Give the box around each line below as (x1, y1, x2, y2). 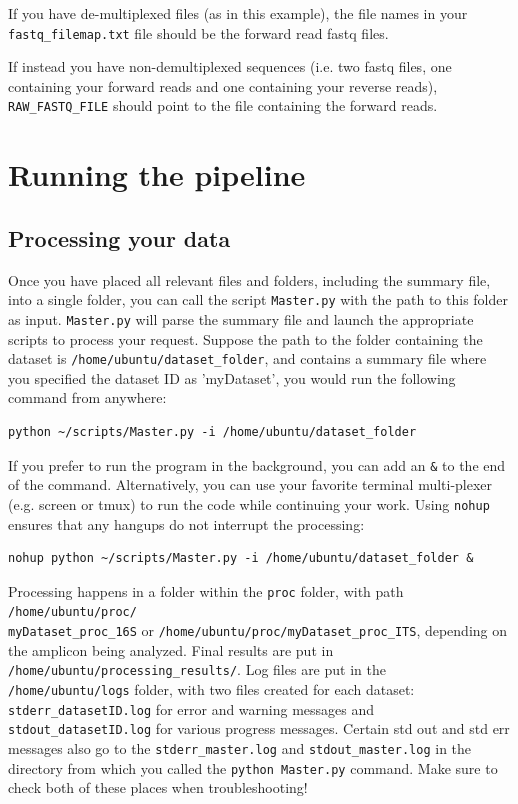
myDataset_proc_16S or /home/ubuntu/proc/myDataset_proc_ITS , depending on (8, 620, 508, 641)
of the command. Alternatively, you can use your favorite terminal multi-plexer (8, 474, 493, 495)
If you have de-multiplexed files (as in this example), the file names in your (8, 3, 468, 23)
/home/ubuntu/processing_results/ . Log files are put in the (8, 659, 386, 680)
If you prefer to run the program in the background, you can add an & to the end (8, 454, 506, 475)
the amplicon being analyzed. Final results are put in (8, 639, 334, 660)
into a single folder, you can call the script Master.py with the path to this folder (8, 289, 508, 310)
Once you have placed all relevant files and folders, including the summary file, (8, 269, 491, 290)
